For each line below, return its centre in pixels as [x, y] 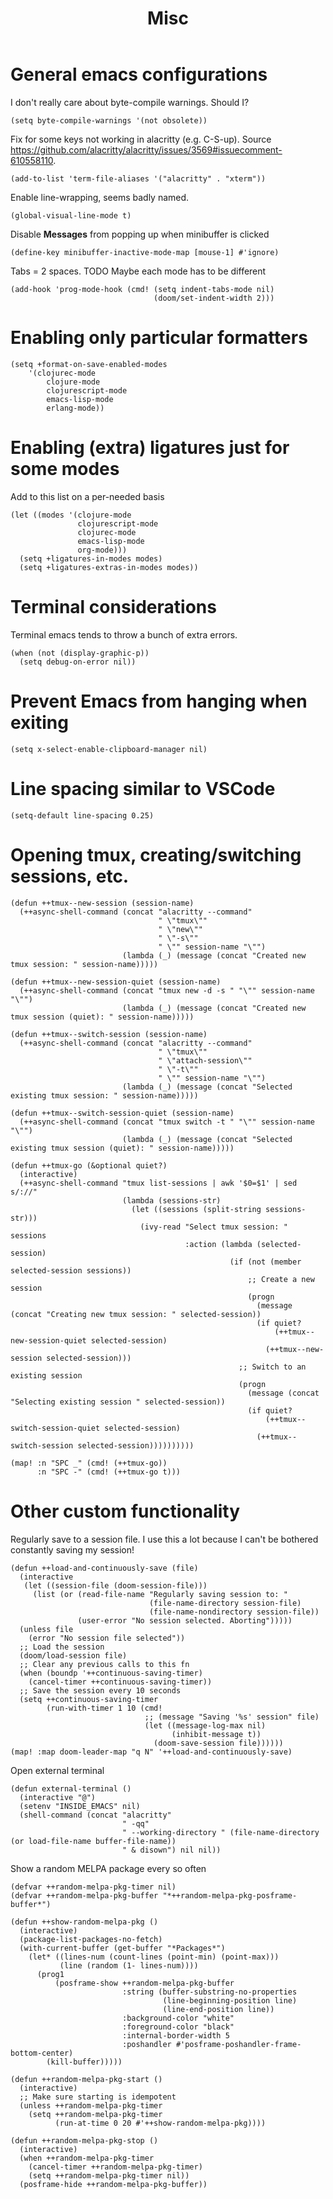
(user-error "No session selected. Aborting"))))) [185, 1620]
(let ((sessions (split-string [196, 1209]
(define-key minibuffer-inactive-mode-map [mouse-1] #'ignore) [145, 252]
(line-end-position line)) [218, 2009]
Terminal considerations [113, 607]
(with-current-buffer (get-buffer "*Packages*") [122, 1948]
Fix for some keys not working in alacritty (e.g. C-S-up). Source [141, 139]
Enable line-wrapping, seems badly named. [100, 197]
